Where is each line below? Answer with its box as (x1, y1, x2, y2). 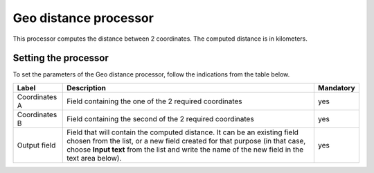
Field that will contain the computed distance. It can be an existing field (66, 128, 299, 137)
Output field (17, 140, 56, 150)
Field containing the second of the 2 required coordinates (66, 114, 254, 123)
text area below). (66, 153, 122, 163)
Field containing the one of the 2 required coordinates (66, 96, 242, 106)
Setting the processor (12, 52, 109, 64)
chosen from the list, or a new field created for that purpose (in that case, (66, 136, 306, 145)
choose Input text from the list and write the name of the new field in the (66, 145, 304, 154)
